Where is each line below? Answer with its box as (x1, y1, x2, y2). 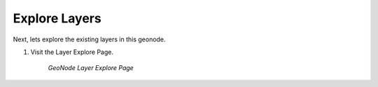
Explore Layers (13, 11, 101, 26)
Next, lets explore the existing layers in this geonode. (13, 35, 166, 43)
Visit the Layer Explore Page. (30, 48, 113, 56)
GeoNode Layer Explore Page (48, 64, 134, 72)
